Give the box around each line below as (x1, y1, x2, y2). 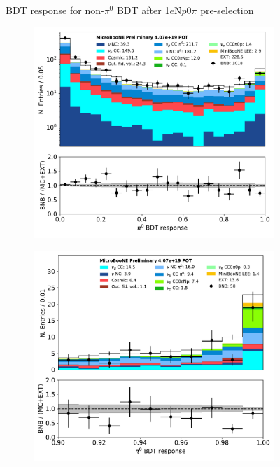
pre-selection (200, 3, 254, 17)
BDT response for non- (6, 3, 104, 17)
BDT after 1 (116, 3, 170, 17)
